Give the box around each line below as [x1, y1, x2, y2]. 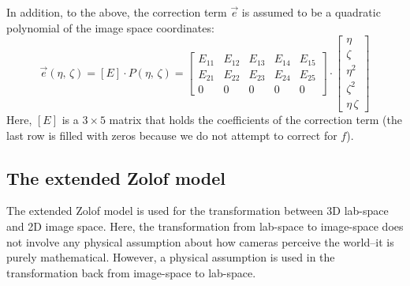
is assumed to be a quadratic [241, 4, 381, 20]
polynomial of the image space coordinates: [6, 19, 214, 36]
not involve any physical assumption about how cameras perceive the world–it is [6, 233, 394, 250]
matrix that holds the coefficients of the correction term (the [109, 111, 402, 127]
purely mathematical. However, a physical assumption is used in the [6, 249, 335, 265]
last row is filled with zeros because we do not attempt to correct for [6, 126, 337, 143]
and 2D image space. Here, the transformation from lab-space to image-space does [6, 217, 404, 234]
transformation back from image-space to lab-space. [6, 264, 256, 280]
